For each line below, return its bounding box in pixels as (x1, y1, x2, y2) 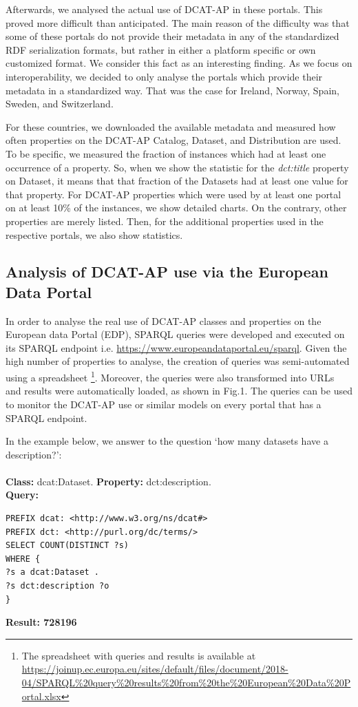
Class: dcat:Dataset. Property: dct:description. (6, 474, 211, 488)
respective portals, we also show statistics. (6, 227, 183, 242)
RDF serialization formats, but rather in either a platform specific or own (6, 42, 316, 56)
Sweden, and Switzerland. (6, 96, 114, 111)
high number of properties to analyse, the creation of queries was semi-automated (6, 354, 350, 368)
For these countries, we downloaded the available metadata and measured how (6, 119, 336, 134)
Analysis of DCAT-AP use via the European (6, 261, 328, 282)
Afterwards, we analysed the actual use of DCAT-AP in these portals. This (6, 2, 323, 16)
